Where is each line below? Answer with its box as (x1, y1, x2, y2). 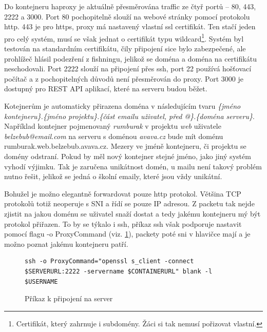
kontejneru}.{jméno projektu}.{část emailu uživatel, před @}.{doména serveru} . (4, 110, 255, 121)
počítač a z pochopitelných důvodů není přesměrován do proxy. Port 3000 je (4, 73, 243, 84)
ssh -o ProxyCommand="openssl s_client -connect (25, 258, 194, 265)
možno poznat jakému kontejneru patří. (4, 238, 128, 249)
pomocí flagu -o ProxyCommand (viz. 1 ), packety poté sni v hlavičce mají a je (4, 228, 251, 239)
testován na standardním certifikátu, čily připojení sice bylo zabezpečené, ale (4, 43, 246, 54)
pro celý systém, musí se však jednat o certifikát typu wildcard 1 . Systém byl (4, 31, 244, 44)
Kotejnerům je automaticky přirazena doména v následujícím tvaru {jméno (4, 101, 241, 111)
